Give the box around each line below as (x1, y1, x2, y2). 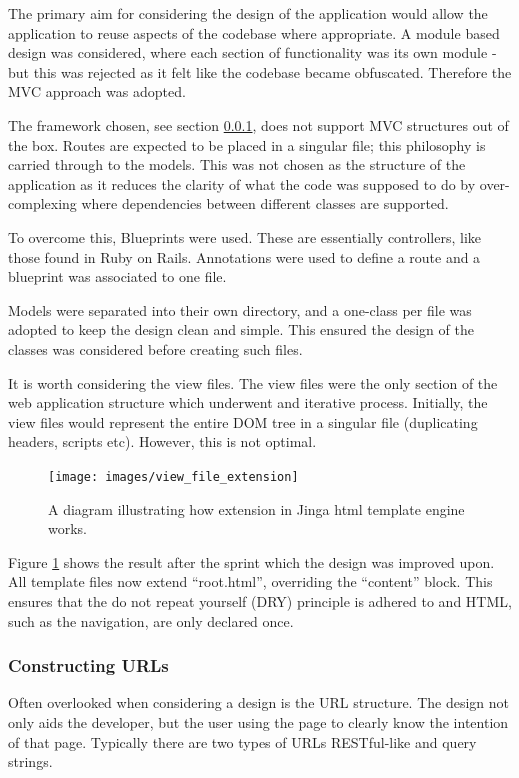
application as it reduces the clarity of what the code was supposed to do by (8, 173, 476, 194)
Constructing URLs (8, 653, 169, 678)
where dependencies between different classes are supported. (81, 193, 449, 214)
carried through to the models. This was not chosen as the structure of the (8, 154, 466, 175)
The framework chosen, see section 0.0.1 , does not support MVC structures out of (8, 114, 509, 135)
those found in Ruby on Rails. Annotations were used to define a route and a (8, 246, 481, 267)
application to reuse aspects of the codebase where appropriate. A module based (8, 22, 500, 43)
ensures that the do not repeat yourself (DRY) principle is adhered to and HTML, (8, 590, 512, 611)
